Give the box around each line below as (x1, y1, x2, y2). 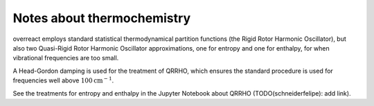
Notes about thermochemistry (12, 10, 191, 26)
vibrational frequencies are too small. (12, 54, 119, 62)
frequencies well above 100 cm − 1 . (12, 76, 114, 85)
